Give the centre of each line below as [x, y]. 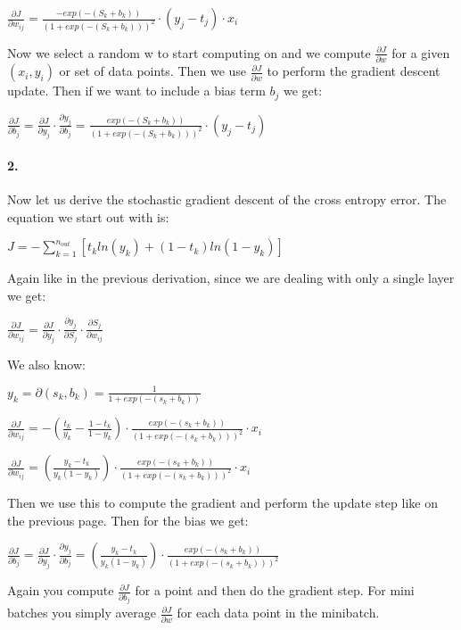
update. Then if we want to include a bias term [136, 91]
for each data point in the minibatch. [278, 613]
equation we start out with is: [88, 216]
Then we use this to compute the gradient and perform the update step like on [222, 503]
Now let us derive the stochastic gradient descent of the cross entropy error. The [227, 199]
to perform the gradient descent [354, 71]
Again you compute [61, 590]
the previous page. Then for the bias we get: [128, 520]
